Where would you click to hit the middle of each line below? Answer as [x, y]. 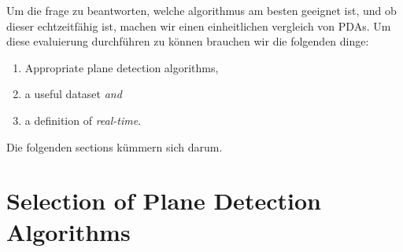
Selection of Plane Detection [164, 201]
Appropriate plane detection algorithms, [122, 67]
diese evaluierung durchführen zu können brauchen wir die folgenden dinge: [188, 41]
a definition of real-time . [83, 120]
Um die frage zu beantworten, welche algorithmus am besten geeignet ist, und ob [201, 10]
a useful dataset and [73, 94]
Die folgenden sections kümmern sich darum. [115, 146]
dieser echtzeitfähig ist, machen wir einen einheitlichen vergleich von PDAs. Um [199, 26]
